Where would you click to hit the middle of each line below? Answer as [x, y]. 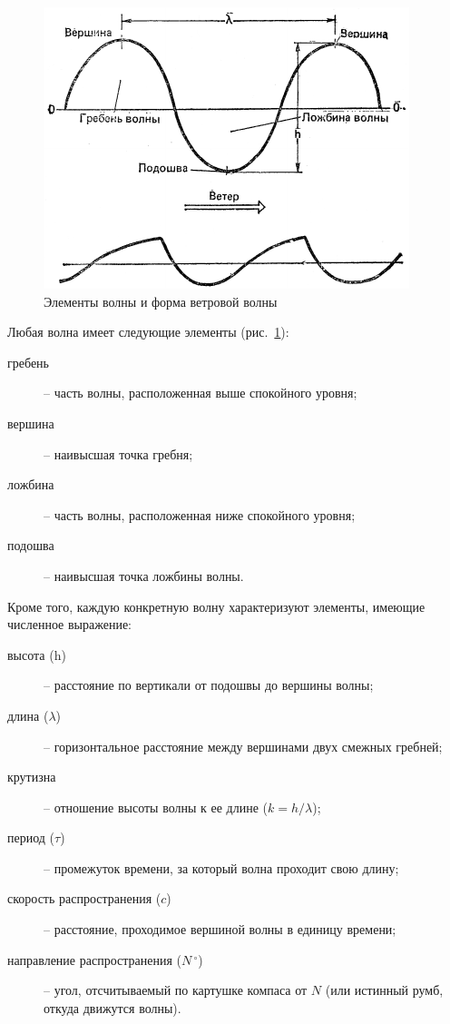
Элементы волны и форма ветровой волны [161, 301]
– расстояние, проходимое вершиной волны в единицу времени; [220, 929]
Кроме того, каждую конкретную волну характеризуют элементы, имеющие [216, 606]
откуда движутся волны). [112, 1007]
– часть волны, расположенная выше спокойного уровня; [201, 393]
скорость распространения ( [84, 898]
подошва [31, 545]
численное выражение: [70, 624]
